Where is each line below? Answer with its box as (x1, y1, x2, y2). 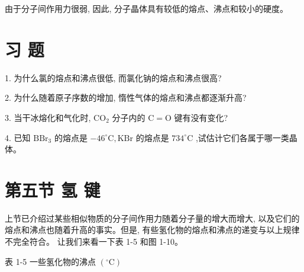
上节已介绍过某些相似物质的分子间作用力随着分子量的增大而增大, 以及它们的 (5, 212, 300, 224)
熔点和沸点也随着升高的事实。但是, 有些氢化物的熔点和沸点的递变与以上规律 (5, 223, 300, 236)
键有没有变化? (174, 111, 228, 123)
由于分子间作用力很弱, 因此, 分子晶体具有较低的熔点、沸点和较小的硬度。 (5, 2, 289, 14)
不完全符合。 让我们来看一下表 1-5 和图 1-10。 (5, 235, 183, 247)
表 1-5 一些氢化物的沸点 (5, 255, 96, 267)
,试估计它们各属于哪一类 (195, 131, 289, 143)
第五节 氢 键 (5, 177, 101, 201)
